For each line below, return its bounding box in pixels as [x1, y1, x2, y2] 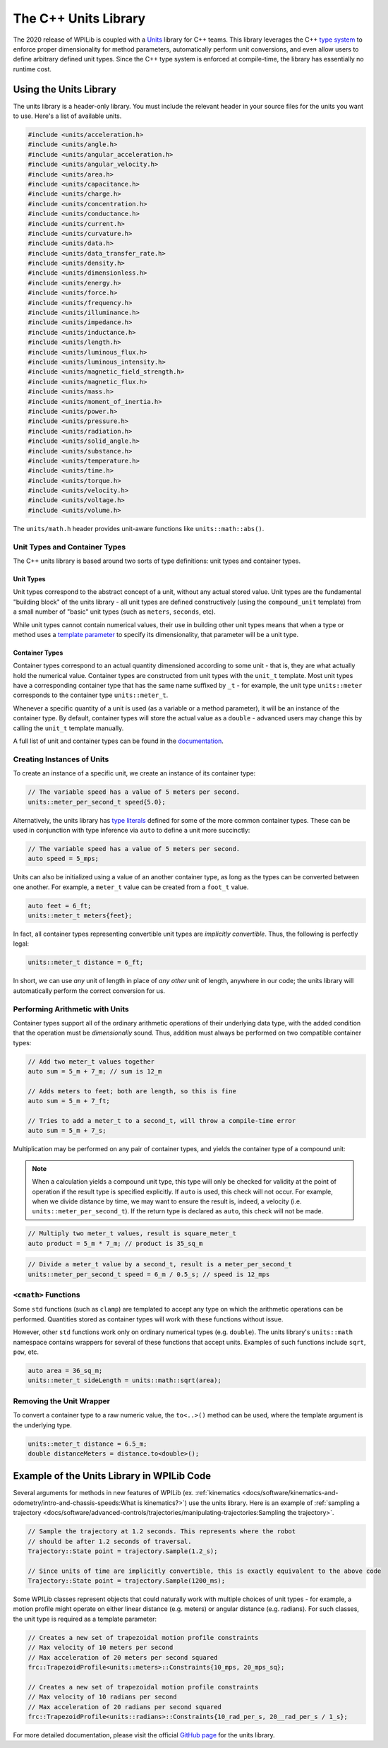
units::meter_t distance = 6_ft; [28, 958, 144, 967]
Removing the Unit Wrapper [13, 1396, 111, 1405]
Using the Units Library [13, 83, 116, 95]
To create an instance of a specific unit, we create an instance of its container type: [13, 769, 256, 778]
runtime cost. [13, 64, 52, 73]
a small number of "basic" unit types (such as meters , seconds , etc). [13, 607, 216, 616]
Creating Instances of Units [13, 754, 109, 764]
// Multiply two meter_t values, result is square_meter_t [28, 1230, 236, 1237]
